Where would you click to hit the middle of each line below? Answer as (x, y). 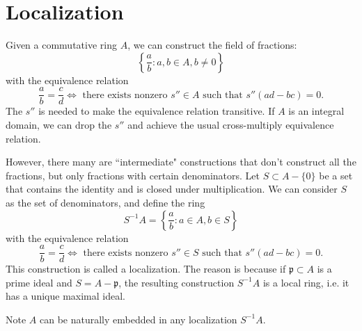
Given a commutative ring (61, 45)
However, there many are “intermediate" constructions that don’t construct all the (181, 162)
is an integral (316, 111)
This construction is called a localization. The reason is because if (146, 269)
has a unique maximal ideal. (65, 296)
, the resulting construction (176, 282)
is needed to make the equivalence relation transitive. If (157, 111)
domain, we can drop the (59, 124)
